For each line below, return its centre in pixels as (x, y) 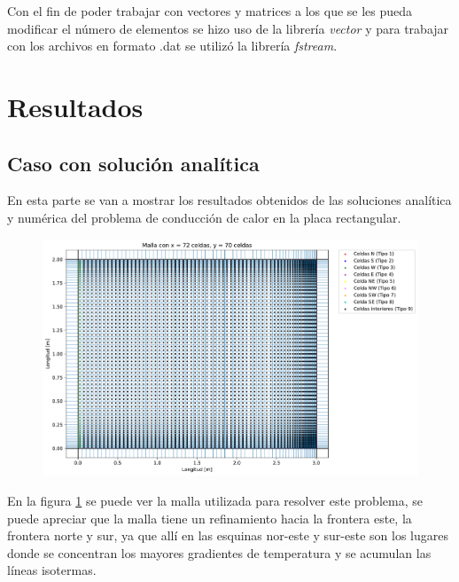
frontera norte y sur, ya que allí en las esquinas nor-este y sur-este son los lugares (228, 535)
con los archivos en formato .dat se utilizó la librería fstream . (172, 46)
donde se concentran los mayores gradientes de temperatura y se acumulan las (219, 552)
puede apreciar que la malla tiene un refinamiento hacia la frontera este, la (210, 518)
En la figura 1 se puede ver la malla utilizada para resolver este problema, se (215, 501)
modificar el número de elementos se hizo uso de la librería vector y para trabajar (228, 28)
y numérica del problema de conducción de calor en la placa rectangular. (204, 217)
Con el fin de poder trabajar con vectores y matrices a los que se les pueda (210, 11)
